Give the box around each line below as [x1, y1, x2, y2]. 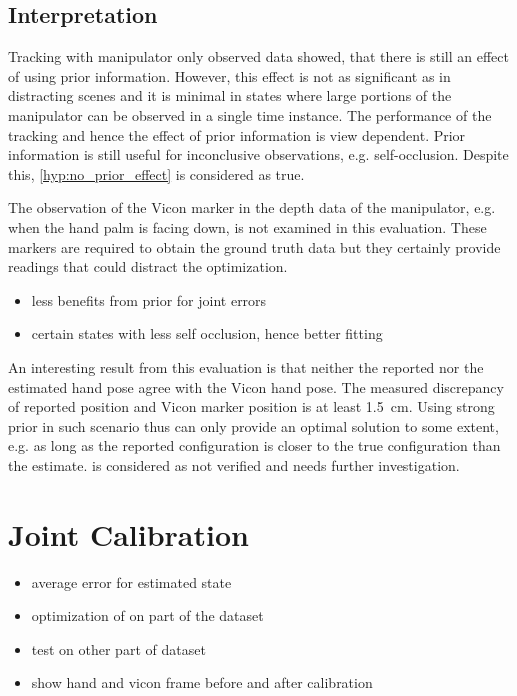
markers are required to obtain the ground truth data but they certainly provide [8, 236, 501, 257]
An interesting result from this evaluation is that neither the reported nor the [8, 356, 484, 377]
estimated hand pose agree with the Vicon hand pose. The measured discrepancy [8, 376, 504, 397]
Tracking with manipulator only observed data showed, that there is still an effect [8, 46, 509, 67]
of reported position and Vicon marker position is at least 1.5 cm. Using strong [8, 396, 495, 417]
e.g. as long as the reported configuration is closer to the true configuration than [8, 435, 501, 456]
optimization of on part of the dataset [31, 605, 264, 626]
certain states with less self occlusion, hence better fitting [31, 323, 383, 344]
